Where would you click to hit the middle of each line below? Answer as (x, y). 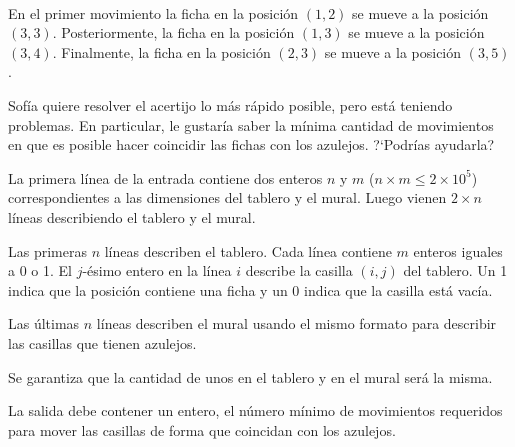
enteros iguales (458, 250)
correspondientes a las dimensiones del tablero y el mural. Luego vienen (227, 197)
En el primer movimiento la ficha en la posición (153, 12)
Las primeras (47, 250)
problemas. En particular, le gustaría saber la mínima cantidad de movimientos (251, 124)
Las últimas (44, 323)
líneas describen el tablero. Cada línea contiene (248, 250)
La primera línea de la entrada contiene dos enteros (165, 177)
